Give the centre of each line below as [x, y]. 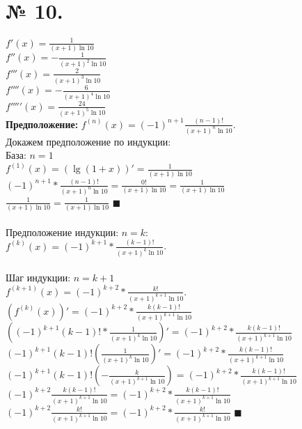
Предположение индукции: [62, 232]
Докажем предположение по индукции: [88, 141]
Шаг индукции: [38, 278]
